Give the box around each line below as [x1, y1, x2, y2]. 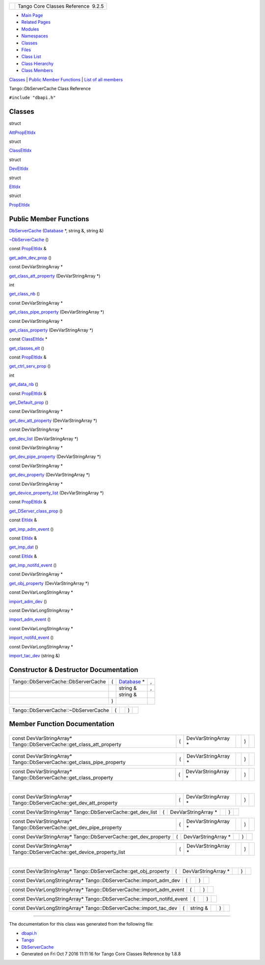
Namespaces [21, 33, 49, 39]
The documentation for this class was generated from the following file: [9, 921, 154, 927]
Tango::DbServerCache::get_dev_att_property [12, 800, 118, 806]
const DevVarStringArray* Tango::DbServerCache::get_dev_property [12, 834, 171, 840]
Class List [21, 54, 41, 60]
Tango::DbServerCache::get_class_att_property [12, 741, 122, 748]
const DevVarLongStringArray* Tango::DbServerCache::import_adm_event [12, 886, 185, 893]
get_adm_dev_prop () [9, 255, 52, 260]
